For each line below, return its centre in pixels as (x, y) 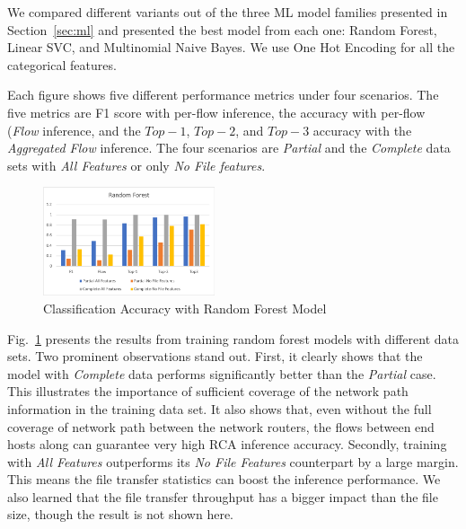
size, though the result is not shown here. (120, 514)
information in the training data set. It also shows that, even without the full (220, 408)
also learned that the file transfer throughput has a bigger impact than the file (223, 496)
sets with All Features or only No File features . (136, 165)
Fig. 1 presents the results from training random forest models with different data (233, 338)
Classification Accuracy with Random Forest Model (185, 308)
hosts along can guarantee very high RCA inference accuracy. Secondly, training (227, 444)
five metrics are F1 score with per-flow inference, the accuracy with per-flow (216, 112)
